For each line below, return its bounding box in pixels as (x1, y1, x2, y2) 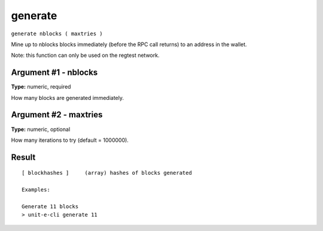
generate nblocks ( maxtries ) (11, 30, 103, 37)
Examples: (22, 186, 50, 193)
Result (11, 152, 36, 162)
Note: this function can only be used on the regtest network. (11, 51, 160, 59)
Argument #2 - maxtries (11, 110, 103, 120)
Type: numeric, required (11, 83, 71, 90)
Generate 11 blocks (22, 203, 79, 209)
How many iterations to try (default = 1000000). (11, 136, 129, 144)
